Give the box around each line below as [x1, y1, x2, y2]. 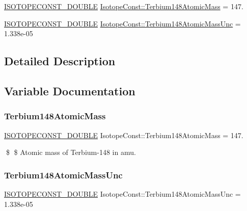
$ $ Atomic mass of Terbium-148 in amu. [6, 147, 136, 157]
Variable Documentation [4, 83, 135, 98]
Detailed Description [4, 53, 116, 69]
